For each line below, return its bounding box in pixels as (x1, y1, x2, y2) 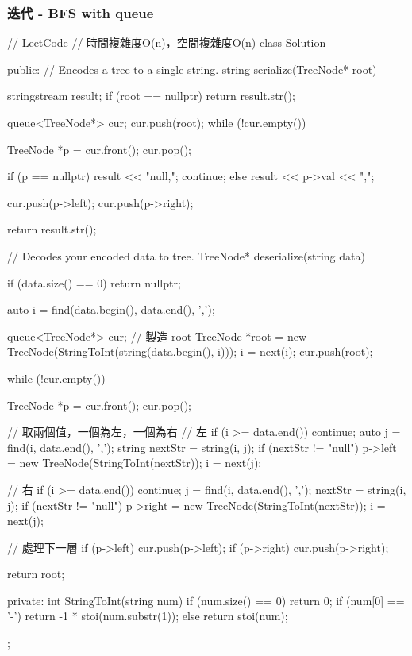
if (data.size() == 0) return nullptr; (7, 274, 181, 291)
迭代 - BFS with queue (7, 2, 154, 22)
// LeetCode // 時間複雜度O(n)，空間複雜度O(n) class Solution (7, 34, 326, 51)
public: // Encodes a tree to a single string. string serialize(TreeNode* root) (7, 60, 377, 77)
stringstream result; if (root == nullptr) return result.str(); (7, 87, 295, 104)
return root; (7, 565, 65, 582)
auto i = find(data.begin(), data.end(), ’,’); (7, 301, 215, 318)
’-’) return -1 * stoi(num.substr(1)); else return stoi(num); (7, 608, 288, 624)
